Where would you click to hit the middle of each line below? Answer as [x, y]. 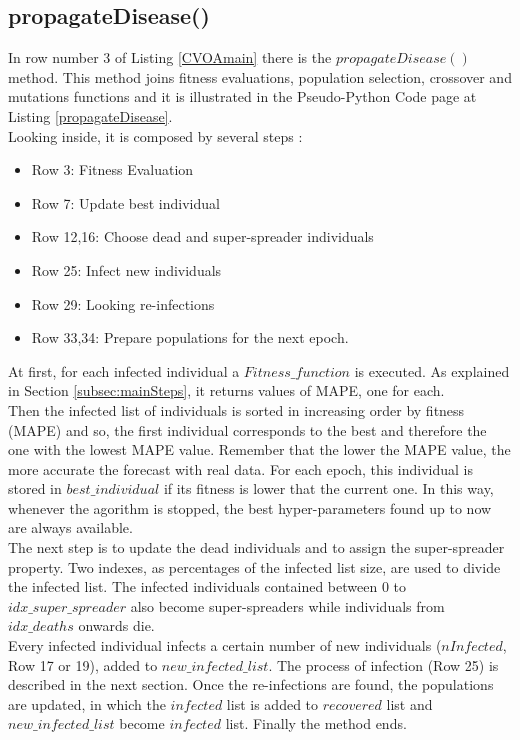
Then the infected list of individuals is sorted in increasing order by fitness [236, 409]
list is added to [272, 703]
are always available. [70, 527]
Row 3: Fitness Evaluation [112, 169]
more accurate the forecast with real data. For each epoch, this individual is [240, 468]
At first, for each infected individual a [124, 370]
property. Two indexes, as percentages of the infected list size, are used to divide [254, 566]
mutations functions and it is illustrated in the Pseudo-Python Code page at [242, 96]
